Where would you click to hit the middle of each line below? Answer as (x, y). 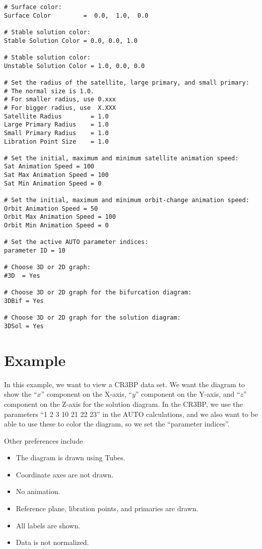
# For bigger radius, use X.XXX (60, 108)
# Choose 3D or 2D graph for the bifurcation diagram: (98, 293)
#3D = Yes (22, 276)
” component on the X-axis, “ (86, 394)
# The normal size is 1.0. (49, 91)
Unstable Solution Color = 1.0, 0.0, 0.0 (75, 66)
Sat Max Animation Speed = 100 (56, 175)
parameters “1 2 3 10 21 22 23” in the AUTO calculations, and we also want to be (131, 414)
